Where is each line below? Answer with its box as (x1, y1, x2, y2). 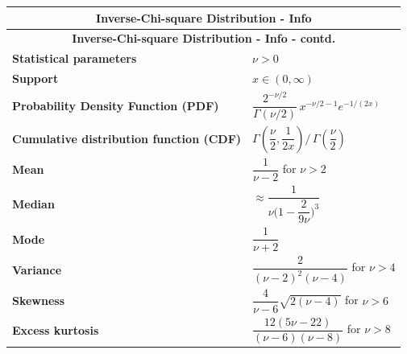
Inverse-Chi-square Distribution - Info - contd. (72, 30, 336, 47)
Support (12, 70, 59, 87)
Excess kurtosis (12, 321, 99, 338)
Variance (12, 261, 62, 278)
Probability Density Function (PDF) (12, 97, 219, 113)
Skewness (12, 292, 65, 309)
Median (12, 195, 55, 212)
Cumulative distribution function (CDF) (12, 130, 242, 147)
